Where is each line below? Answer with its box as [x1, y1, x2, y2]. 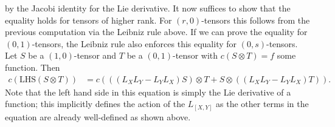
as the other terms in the [216, 97, 309, 110]
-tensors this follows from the [201, 13, 310, 26]
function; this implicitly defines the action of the [5, 97, 185, 110]
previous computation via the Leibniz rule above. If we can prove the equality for [5, 25, 308, 38]
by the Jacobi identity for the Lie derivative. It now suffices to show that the [5, 2, 291, 14]
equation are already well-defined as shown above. [5, 110, 191, 123]
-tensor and [74, 49, 117, 62]
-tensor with [173, 49, 218, 62]
